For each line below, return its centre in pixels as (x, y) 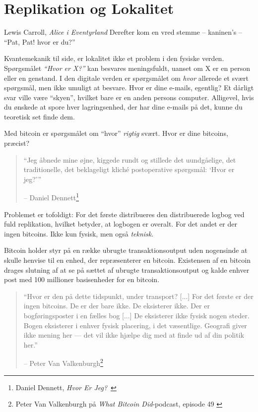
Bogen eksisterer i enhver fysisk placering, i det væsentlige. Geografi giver (135, 325)
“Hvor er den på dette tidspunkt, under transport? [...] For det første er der (138, 296)
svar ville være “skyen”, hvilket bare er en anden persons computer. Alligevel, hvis (129, 97)
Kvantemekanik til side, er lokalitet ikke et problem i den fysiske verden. (114, 58)
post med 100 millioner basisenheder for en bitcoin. (82, 279)
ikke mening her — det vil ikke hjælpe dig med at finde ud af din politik (134, 335)
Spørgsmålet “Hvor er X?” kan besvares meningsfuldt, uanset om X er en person (127, 68)
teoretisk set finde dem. (39, 116)
